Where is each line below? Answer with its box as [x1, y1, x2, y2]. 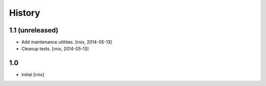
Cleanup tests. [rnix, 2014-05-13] [21, 46, 89, 52]
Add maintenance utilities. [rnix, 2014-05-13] [21, 39, 112, 45]
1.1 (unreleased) [9, 26, 59, 34]
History [9, 7, 40, 18]
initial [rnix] [21, 72, 44, 78]
